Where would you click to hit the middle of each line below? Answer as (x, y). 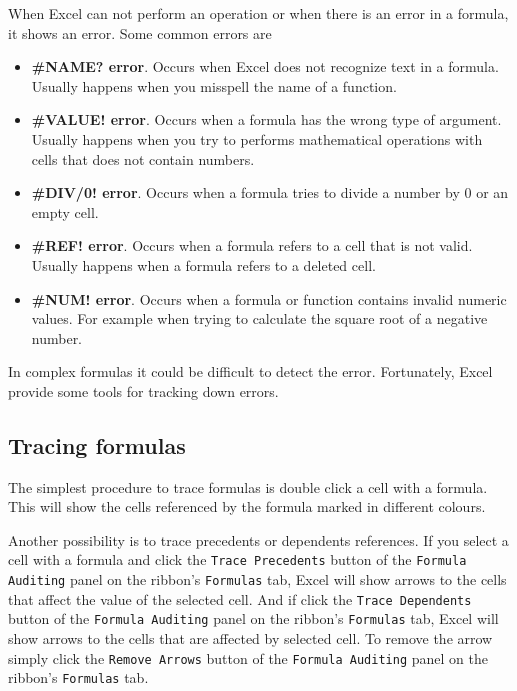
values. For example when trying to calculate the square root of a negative (259, 318)
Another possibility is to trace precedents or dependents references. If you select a (258, 539)
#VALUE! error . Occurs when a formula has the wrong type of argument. (266, 119)
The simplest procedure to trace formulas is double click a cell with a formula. (248, 486)
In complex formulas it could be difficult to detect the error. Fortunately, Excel (250, 371)
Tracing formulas (97, 444)
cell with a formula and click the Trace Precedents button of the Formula (237, 559)
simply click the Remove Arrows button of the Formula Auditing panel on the (248, 657)
